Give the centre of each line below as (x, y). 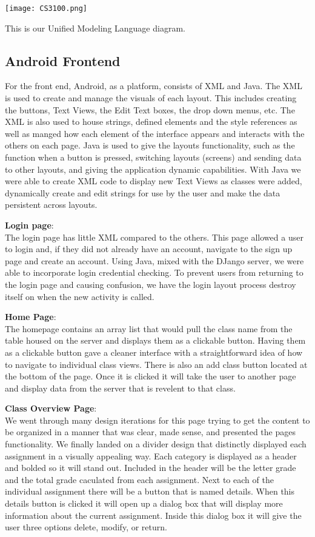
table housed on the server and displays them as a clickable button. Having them (155, 340)
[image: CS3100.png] (46, 8)
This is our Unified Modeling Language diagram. (95, 28)
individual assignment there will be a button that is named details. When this (150, 491)
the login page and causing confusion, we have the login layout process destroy (151, 284)
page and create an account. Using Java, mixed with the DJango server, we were (154, 260)
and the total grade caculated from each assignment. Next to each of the (139, 479)
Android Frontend (63, 60)
